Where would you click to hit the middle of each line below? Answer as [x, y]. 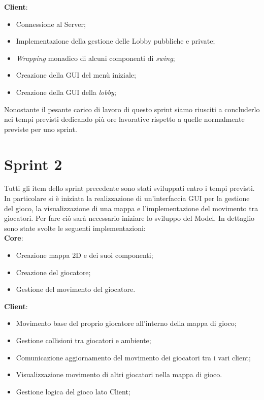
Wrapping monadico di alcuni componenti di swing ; [95, 58]
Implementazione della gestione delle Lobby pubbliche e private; [115, 41]
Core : [14, 238]
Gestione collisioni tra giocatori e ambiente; [84, 340]
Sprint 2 [33, 164]
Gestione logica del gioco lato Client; [73, 391]
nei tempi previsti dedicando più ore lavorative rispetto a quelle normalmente [124, 119]
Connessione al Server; [51, 24]
